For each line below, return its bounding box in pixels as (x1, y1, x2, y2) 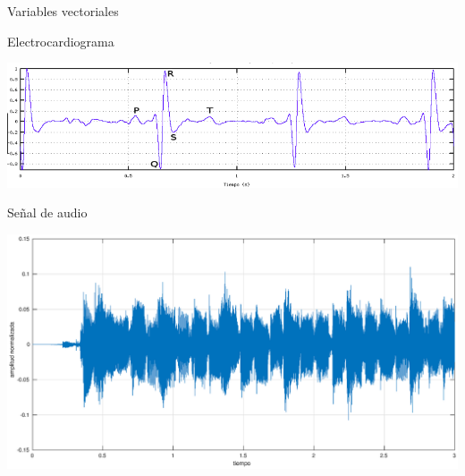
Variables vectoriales (7, 2, 119, 20)
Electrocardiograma (7, 31, 114, 50)
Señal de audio (7, 203, 88, 222)
